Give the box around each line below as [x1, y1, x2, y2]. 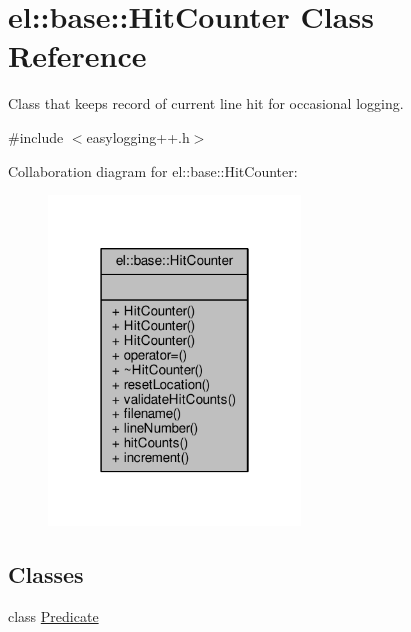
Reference [8, 35, 147, 76]
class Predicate [8, 605, 99, 626]
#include [8, 126, 64, 147]
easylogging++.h [86, 126, 190, 147]
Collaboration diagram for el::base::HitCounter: [8, 160, 298, 181]
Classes [8, 558, 84, 589]
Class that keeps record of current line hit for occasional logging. [8, 93, 404, 114]
